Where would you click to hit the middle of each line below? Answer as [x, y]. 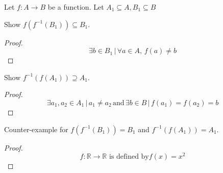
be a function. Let [76, 7]
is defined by [129, 157]
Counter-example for [36, 129]
